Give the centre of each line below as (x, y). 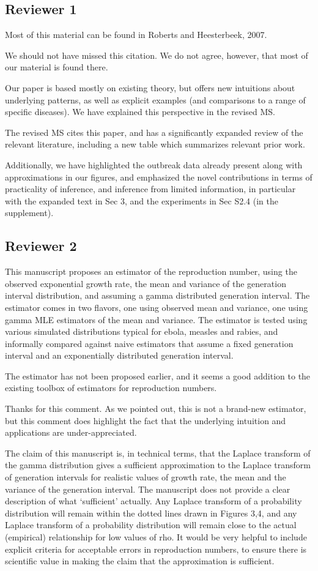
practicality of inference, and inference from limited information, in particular (150, 189)
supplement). (29, 213)
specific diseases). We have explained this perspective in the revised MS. (140, 112)
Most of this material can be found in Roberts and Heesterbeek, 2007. (136, 35)
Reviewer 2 (41, 246)
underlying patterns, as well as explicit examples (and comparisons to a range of (155, 99)
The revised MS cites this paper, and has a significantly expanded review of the (154, 132)
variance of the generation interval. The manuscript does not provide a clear (148, 489)
